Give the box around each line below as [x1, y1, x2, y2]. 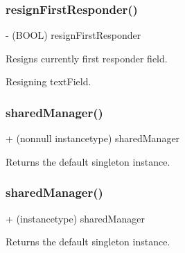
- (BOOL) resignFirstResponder [6, 28, 141, 42]
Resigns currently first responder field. [6, 51, 168, 65]
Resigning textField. [6, 74, 91, 89]
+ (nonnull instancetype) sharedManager [6, 131, 180, 146]
